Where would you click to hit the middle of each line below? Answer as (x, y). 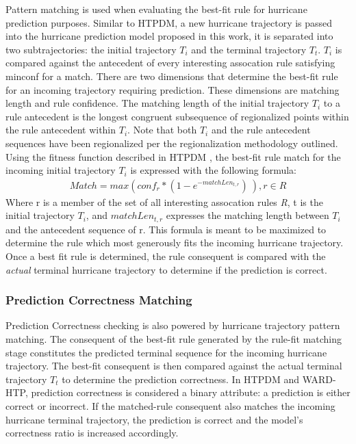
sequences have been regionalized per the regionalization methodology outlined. (172, 143)
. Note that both (162, 130)
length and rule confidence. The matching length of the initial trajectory (157, 103)
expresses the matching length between (247, 215)
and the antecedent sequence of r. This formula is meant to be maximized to (166, 229)
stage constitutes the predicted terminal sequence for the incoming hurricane (166, 352)
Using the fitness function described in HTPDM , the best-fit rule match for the (173, 156)
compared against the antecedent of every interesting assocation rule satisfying (170, 63)
